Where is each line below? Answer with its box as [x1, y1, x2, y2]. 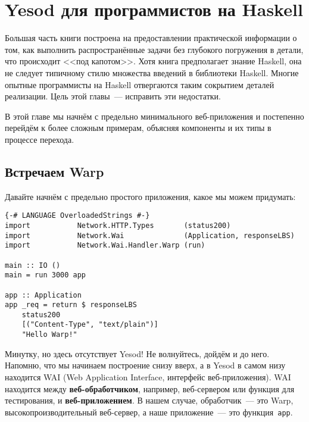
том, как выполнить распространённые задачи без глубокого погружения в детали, [5, 43, 304, 55]
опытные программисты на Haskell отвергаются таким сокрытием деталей [5, 78, 274, 90]
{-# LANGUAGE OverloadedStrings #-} [5, 211, 150, 220]
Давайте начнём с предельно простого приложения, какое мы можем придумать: [5, 190, 296, 202]
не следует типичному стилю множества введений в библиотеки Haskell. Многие [5, 66, 299, 79]
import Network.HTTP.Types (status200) [5, 221, 231, 230]
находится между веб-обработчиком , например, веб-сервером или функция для [5, 382, 295, 395]
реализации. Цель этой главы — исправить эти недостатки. [5, 90, 221, 102]
